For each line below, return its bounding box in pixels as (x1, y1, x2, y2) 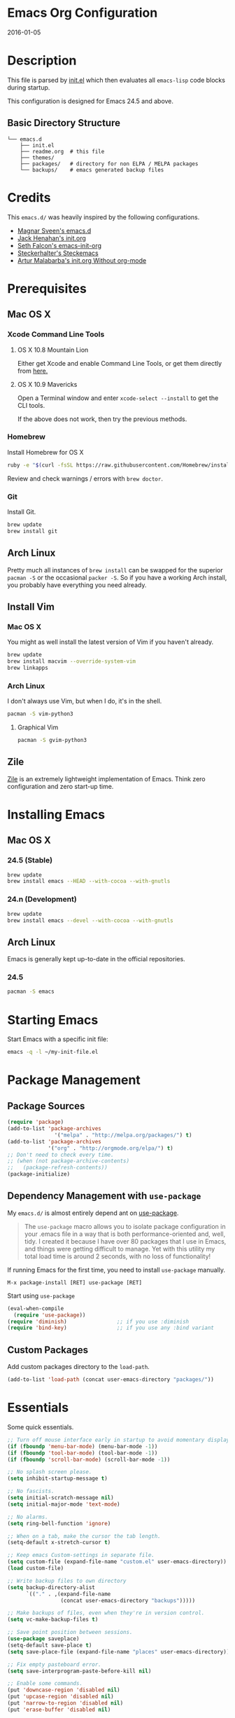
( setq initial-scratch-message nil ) (7, 1494, 114, 1501)
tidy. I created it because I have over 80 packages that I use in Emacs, (24, 1237, 227, 1245)
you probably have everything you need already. (7, 580, 147, 589)
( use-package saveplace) (7, 1635, 80, 1642)
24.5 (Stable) (7, 855, 53, 865)
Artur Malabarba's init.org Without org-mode (17, 256, 147, 264)
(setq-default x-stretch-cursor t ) (7, 1539, 111, 1546)
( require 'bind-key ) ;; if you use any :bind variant (7, 1324, 215, 1332)
